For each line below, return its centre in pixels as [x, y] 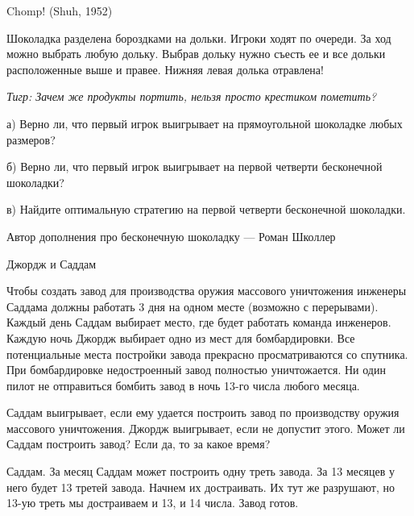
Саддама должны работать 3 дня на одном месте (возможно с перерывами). [193, 306]
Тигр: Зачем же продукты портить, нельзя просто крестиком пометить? [192, 96]
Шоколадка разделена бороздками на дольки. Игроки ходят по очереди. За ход [199, 37]
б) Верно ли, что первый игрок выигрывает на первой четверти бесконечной [195, 166]
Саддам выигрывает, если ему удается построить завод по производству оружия [203, 412]
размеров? [31, 139]
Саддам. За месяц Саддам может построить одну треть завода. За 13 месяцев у [201, 471]
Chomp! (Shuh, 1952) [60, 10]
